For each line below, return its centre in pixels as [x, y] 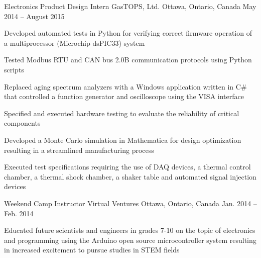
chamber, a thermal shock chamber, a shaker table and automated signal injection [130, 176]
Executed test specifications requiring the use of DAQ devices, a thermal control [127, 167]
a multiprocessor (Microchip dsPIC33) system [75, 42]
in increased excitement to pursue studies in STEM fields [92, 250]
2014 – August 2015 [34, 16]
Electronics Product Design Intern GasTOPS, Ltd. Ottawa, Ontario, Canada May [130, 6]
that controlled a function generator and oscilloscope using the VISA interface [124, 96]
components [22, 123]
